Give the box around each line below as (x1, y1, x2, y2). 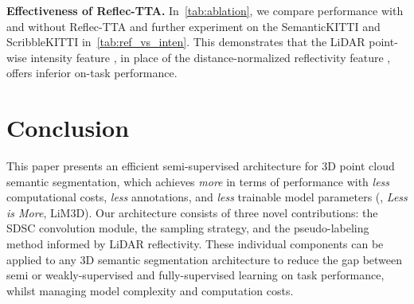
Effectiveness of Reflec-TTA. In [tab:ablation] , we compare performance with (6, 2, 404, 18)
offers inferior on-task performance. (6, 64, 178, 81)
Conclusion (6, 111, 130, 144)
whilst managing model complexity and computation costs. (6, 282, 294, 298)
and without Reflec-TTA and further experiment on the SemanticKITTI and (6, 18, 381, 34)
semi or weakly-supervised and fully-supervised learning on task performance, (6, 267, 385, 283)
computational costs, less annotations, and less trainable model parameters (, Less (6, 189, 408, 205)
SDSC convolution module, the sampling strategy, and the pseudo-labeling (6, 220, 369, 236)
